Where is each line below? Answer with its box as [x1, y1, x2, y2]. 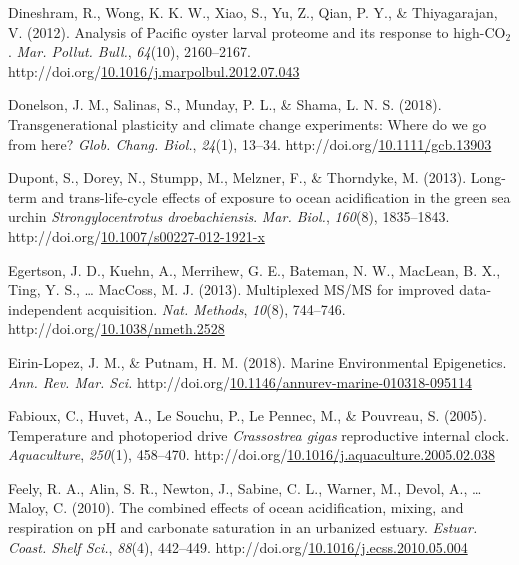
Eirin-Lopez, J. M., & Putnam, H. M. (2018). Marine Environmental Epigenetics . [8, 351, 507, 372]
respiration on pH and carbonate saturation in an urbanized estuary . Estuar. [8, 517, 478, 538]
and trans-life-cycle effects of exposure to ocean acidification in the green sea [41, 186, 511, 207]
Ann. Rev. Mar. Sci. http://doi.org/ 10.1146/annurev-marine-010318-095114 [8, 371, 472, 392]
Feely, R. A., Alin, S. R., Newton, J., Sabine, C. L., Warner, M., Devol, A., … [8, 477, 482, 498]
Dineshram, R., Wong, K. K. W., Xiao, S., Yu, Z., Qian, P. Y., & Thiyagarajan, [8, 2, 498, 22]
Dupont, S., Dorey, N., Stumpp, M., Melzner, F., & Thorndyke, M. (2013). [8, 167, 467, 188]
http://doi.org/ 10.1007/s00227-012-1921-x [8, 225, 265, 246]
